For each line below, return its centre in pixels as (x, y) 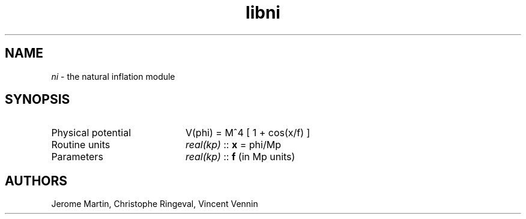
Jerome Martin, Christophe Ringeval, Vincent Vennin (155, 204)
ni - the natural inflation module (113, 76)
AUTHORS (36, 181)
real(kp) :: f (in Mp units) (240, 157)
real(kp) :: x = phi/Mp (233, 145)
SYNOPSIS (38, 100)
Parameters (77, 157)
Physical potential (91, 133)
